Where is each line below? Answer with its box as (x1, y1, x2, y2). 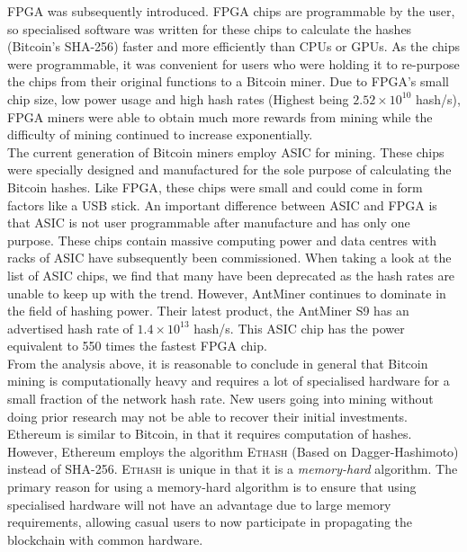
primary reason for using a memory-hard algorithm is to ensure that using (7, 477, 417, 496)
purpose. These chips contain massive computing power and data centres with (7, 230, 436, 249)
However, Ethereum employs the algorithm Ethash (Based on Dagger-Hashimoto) (7, 441, 459, 460)
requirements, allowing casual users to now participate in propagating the (7, 512, 413, 531)
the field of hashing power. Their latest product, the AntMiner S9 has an (7, 301, 409, 320)
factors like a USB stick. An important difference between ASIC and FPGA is (7, 195, 437, 214)
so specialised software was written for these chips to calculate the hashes (7, 19, 412, 38)
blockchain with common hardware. (7, 530, 203, 548)
